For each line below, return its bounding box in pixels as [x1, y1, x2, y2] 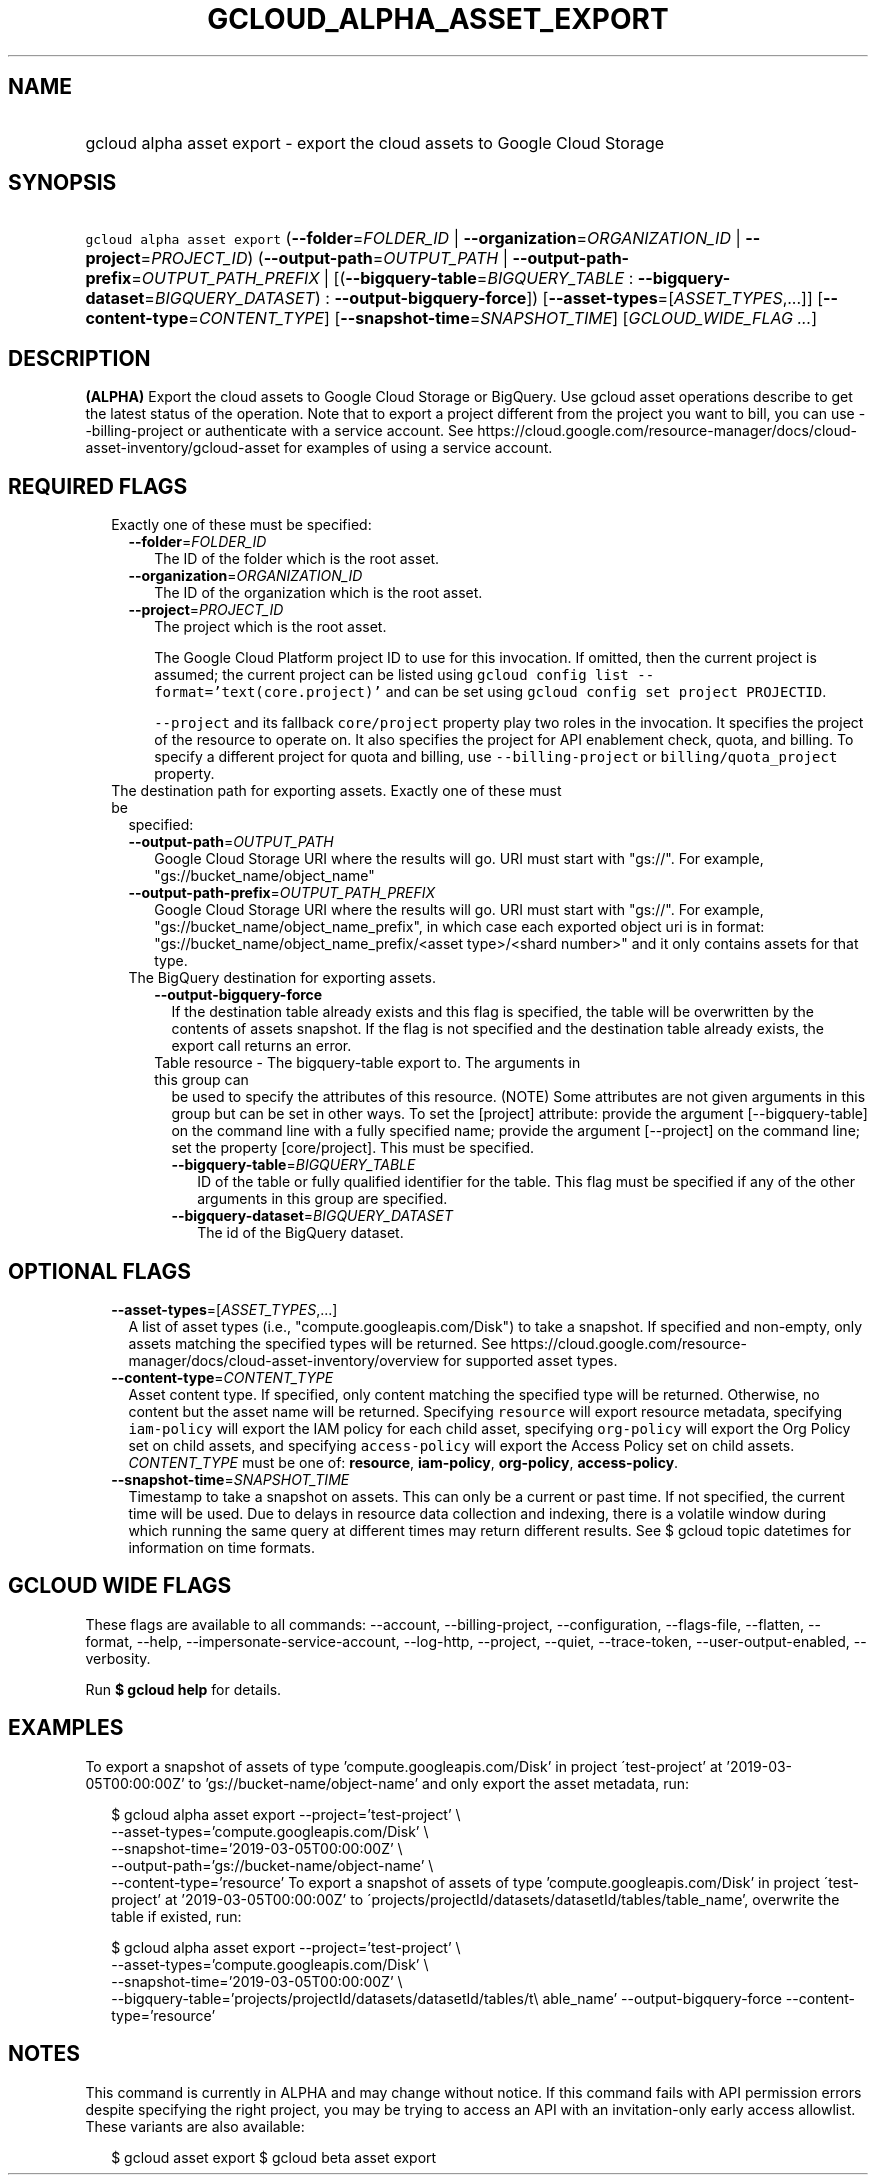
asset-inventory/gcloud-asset [85, 439, 280, 457]
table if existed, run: [111, 1907, 242, 1925]
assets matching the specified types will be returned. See [128, 1334, 507, 1352]
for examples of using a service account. [283, 439, 553, 457]
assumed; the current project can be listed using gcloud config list [154, 666, 629, 684]
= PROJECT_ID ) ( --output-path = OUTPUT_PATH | [140, 248, 508, 269]
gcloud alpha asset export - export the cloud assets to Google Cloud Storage [85, 132, 665, 153]
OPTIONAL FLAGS [8, 1258, 191, 1284]
